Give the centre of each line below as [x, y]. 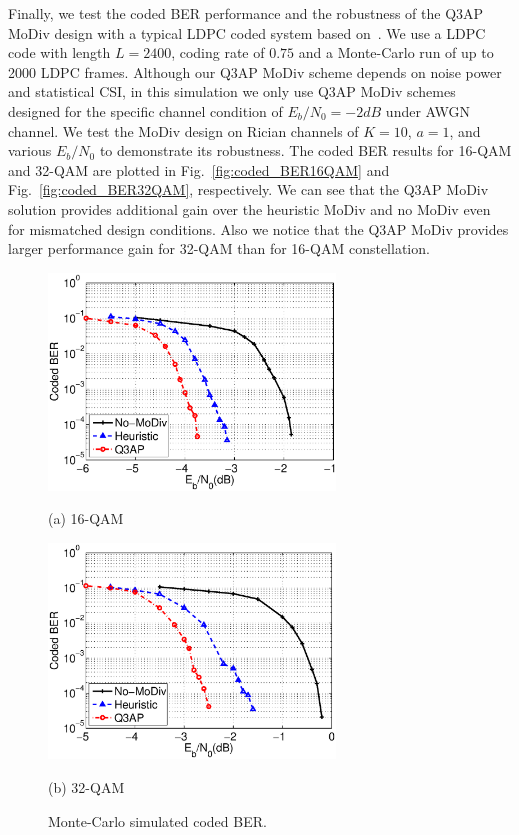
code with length [59, 52]
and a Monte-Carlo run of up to [396, 52]
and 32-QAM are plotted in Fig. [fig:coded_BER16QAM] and [199, 169]
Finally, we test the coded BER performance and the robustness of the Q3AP [246, 13]
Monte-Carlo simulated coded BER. [157, 820]
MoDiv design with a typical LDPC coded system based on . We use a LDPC [247, 32]
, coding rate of [218, 52]
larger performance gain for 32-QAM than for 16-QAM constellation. [219, 248]
